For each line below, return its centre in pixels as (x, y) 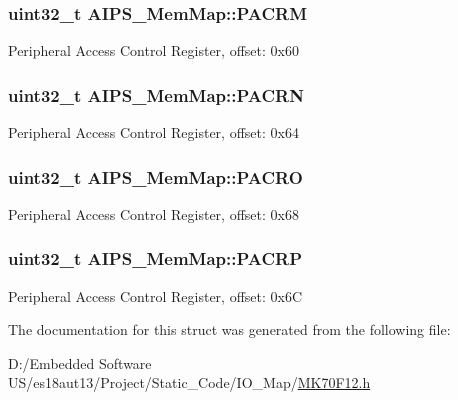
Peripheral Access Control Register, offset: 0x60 (153, 50)
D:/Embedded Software (80, 362)
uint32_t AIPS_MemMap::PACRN (156, 94)
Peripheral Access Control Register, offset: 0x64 (153, 132)
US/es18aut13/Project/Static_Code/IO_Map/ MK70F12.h (189, 382)
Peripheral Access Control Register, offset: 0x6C (155, 295)
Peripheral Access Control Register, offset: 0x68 (153, 213)
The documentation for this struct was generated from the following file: (229, 329)
